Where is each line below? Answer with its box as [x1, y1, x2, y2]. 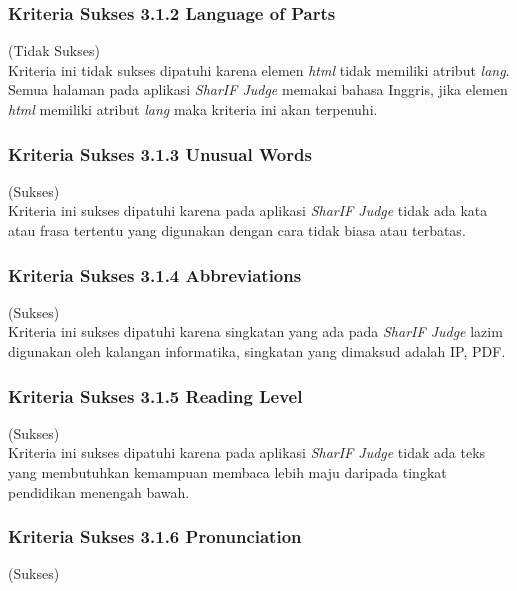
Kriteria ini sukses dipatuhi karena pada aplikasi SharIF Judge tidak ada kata [8, 200, 488, 221]
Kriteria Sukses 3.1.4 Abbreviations [8, 262, 302, 287]
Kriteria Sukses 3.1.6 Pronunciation [8, 524, 302, 549]
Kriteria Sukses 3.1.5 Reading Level [8, 383, 303, 408]
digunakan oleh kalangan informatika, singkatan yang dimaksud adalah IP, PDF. [8, 341, 506, 361]
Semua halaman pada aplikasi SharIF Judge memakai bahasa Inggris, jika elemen [8, 79, 508, 100]
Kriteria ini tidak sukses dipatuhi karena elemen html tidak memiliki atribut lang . [8, 59, 510, 80]
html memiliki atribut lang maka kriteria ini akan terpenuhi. [8, 99, 378, 119]
